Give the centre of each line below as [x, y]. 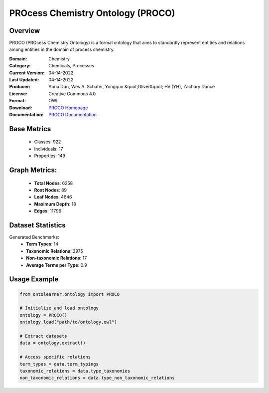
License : [18, 94]
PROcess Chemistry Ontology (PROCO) [92, 13]
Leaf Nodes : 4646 [53, 197]
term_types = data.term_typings [59, 364]
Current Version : [27, 73]
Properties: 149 [50, 156]
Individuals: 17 [49, 149]
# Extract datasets [43, 336]
